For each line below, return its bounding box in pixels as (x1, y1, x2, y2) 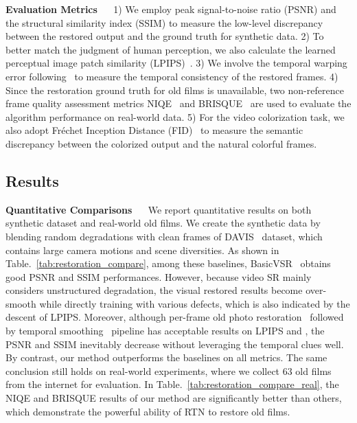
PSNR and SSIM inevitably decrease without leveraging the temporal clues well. (5, 336, 344, 351)
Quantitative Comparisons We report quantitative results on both (5, 202, 312, 216)
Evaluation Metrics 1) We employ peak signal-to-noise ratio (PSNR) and (5, 2, 336, 16)
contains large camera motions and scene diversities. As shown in (5, 242, 279, 257)
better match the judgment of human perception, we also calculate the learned (5, 42, 336, 56)
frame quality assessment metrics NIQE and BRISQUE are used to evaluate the (5, 96, 352, 111)
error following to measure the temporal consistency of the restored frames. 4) (5, 69, 338, 83)
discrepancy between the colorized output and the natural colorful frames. (5, 136, 317, 150)
